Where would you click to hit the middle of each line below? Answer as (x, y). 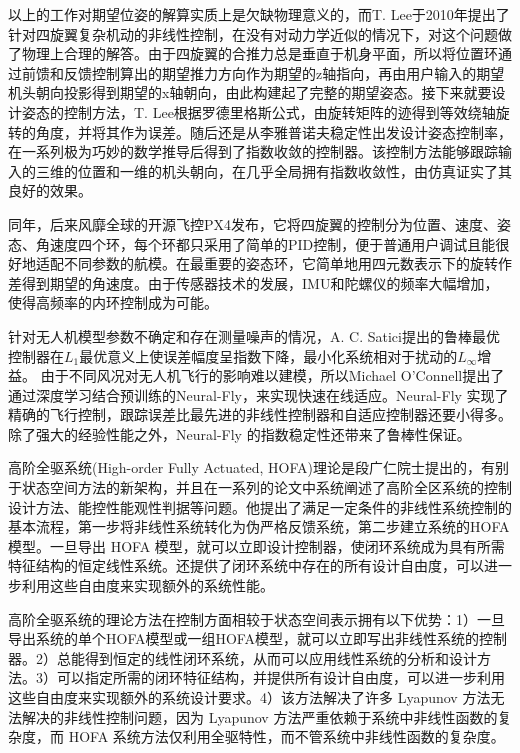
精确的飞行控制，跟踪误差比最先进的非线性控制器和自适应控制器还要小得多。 (260, 414)
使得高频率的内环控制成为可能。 (113, 302)
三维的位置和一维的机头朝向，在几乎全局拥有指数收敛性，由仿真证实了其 (273, 170)
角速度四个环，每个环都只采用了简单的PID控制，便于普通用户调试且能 (265, 243)
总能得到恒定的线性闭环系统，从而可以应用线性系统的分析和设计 (266, 657)
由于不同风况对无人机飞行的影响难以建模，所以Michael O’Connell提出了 (272, 375)
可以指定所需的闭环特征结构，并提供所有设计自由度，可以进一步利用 (280, 677)
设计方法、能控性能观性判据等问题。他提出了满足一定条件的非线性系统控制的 (260, 506)
